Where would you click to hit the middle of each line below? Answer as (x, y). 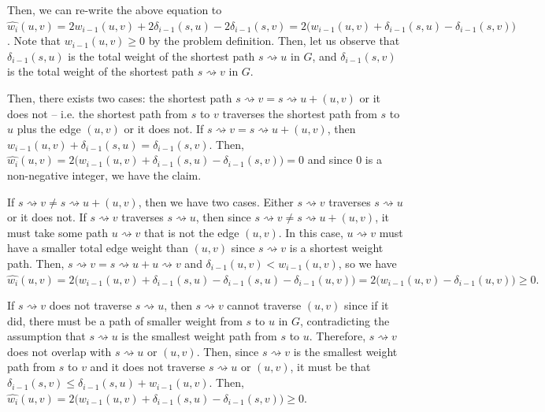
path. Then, (36, 263)
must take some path (58, 232)
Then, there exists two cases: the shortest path (120, 97)
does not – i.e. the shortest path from (97, 113)
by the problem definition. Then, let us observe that (274, 41)
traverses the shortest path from (300, 113)
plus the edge (49, 129)
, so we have (367, 263)
